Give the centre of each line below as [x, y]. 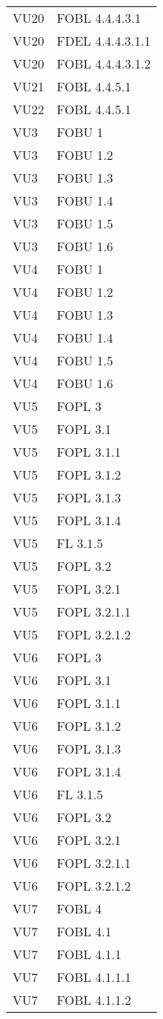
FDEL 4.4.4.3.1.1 [104, 41]
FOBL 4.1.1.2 [94, 1000]
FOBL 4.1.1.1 [94, 977]
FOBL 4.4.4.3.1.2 [104, 63]
